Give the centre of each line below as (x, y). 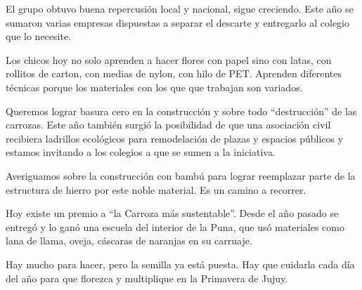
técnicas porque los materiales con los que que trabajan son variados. (154, 87)
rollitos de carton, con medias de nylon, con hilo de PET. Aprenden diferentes (174, 73)
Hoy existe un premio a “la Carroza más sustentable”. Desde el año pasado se (172, 213)
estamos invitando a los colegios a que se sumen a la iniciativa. (141, 152)
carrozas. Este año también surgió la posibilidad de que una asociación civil (168, 125)
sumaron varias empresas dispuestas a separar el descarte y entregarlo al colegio (177, 22)
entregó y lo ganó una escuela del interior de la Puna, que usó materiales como (175, 226)
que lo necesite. (39, 36)
